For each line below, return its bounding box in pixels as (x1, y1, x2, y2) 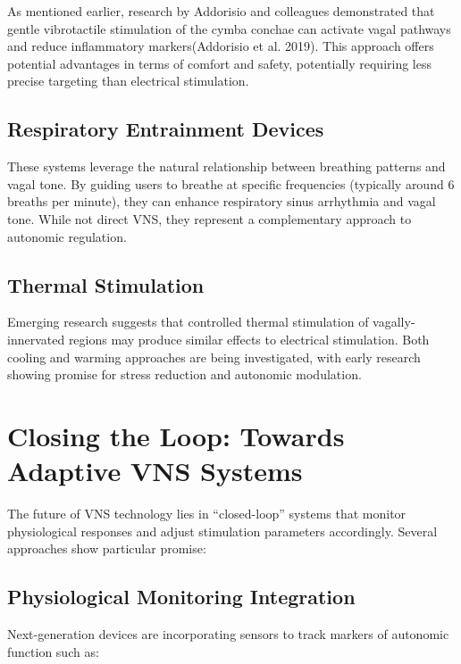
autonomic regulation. (7, 227, 127, 245)
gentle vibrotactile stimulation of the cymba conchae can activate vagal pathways (7, 19, 451, 37)
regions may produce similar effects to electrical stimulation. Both (68, 329, 430, 348)
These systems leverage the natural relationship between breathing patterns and (7, 157, 446, 176)
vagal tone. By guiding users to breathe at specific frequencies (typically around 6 (7, 174, 455, 193)
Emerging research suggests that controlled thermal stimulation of (7, 312, 369, 331)
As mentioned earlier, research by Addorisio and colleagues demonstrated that (7, 2, 435, 20)
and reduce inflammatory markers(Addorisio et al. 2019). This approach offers (7, 37, 434, 55)
